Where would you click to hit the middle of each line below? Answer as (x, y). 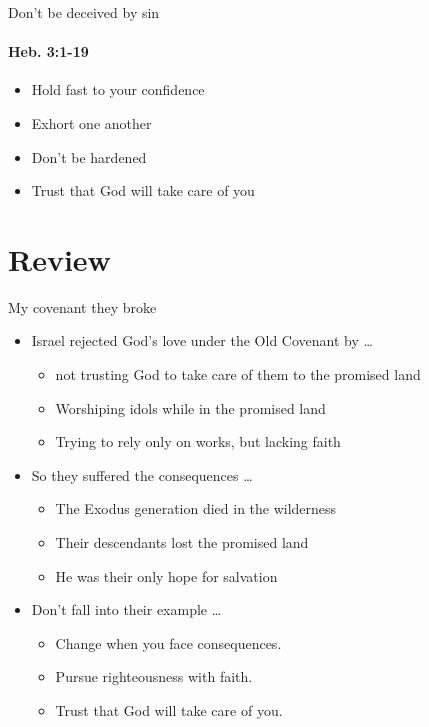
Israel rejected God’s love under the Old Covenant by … (202, 340)
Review (59, 258)
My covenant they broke (82, 306)
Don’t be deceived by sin (84, 12)
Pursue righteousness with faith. (154, 676)
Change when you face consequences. (168, 642)
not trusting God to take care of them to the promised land (238, 374)
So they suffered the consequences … (142, 474)
